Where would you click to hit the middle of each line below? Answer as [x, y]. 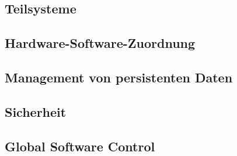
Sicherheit [36, 111]
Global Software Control [80, 146]
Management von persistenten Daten [119, 77]
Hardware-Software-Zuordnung [100, 43]
